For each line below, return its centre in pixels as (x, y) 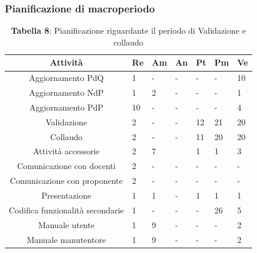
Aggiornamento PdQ (66, 78)
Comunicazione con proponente (66, 181)
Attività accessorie (66, 151)
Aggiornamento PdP (66, 107)
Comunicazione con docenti (66, 166)
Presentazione (66, 195)
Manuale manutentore (66, 239)
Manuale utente (66, 224)
